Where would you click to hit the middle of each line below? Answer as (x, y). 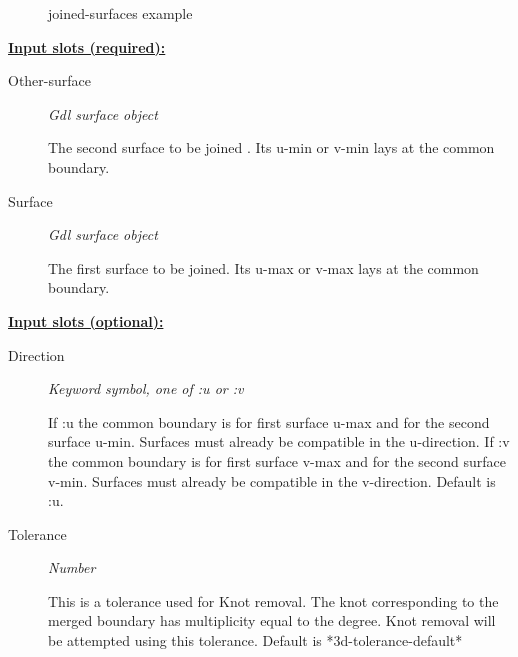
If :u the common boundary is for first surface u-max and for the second (269, 421)
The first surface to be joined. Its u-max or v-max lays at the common (263, 267)
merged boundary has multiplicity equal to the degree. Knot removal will (272, 620)
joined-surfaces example (120, 13)
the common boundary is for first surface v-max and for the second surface (277, 460)
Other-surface (49, 80)
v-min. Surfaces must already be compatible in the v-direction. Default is (272, 480)
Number (72, 567)
